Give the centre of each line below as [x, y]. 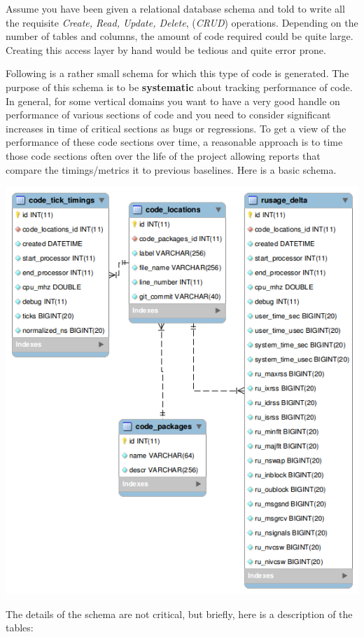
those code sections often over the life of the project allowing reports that [163, 155]
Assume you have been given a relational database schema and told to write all [175, 8]
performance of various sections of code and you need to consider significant [168, 115]
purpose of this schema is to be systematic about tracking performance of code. [179, 87]
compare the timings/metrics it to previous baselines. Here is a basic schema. [171, 169]
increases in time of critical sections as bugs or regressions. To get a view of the [176, 128]
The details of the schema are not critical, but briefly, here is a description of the [179, 614]
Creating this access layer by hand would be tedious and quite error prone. [166, 49]
